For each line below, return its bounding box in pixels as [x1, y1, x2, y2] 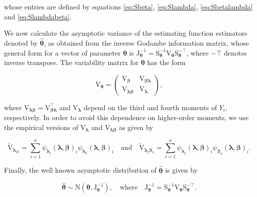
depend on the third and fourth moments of [84, 102, 217, 112]
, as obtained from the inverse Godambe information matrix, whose [44, 38, 249, 48]
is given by [165, 165, 198, 175]
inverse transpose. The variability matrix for [4, 57, 139, 67]
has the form [147, 57, 186, 67]
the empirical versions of [4, 122, 79, 132]
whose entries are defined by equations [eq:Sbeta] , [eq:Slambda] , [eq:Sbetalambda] [4, 1, 253, 11]
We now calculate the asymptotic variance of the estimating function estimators [4, 28, 248, 38]
